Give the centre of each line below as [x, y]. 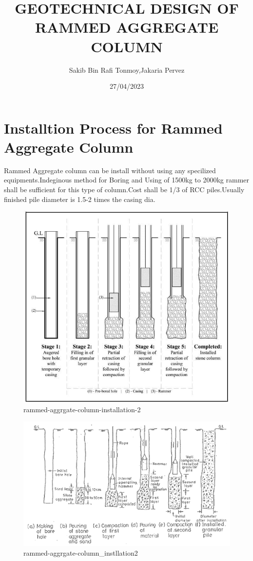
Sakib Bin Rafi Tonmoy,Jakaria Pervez [127, 70]
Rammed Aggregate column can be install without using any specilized [110, 170]
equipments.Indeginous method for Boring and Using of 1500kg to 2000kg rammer [127, 180]
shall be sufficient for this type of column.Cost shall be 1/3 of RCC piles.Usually [124, 189]
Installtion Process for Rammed [113, 128]
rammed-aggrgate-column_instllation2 [81, 552]
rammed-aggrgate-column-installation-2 [82, 410]
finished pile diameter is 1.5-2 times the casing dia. [80, 199]
